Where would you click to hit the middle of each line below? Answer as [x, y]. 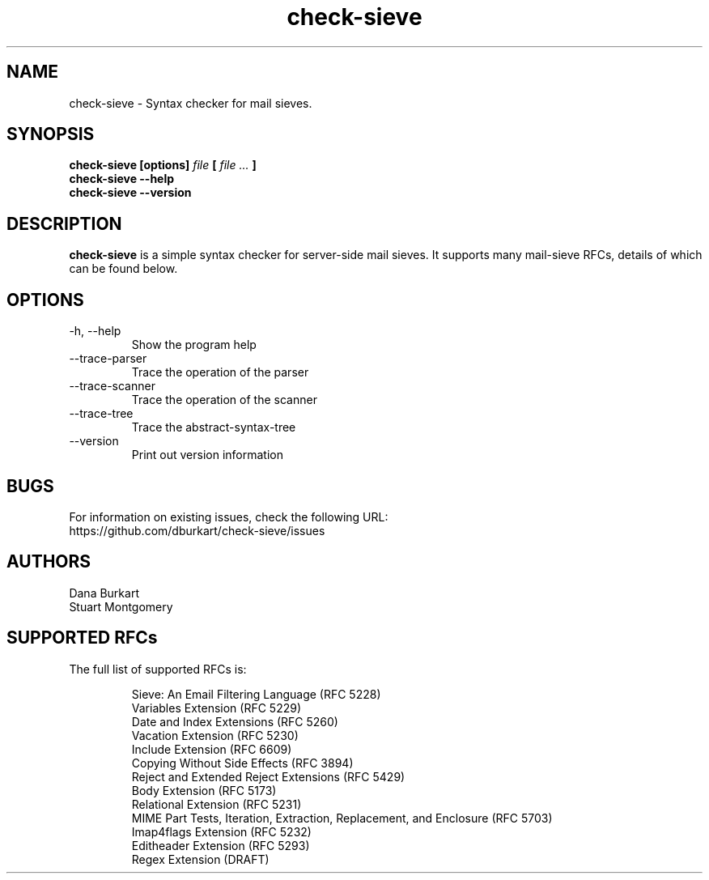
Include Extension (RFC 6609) [212, 749]
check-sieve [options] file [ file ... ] [163, 165]
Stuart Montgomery [121, 606]
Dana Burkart [104, 593]
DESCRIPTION [64, 223]
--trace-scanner [112, 386]
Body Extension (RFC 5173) [204, 790]
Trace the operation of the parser [220, 372]
